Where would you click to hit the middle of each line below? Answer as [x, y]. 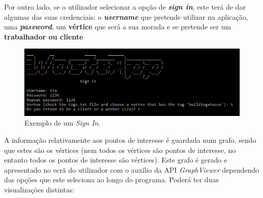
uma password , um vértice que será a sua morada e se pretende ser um [118, 27]
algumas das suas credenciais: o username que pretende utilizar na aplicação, [126, 16]
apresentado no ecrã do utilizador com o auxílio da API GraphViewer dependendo [132, 169]
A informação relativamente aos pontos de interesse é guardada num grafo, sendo [130, 140]
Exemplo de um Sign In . [62, 123]
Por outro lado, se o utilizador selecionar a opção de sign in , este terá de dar [125, 7]
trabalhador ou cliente [44, 36]
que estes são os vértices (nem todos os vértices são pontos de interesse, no [120, 150]
